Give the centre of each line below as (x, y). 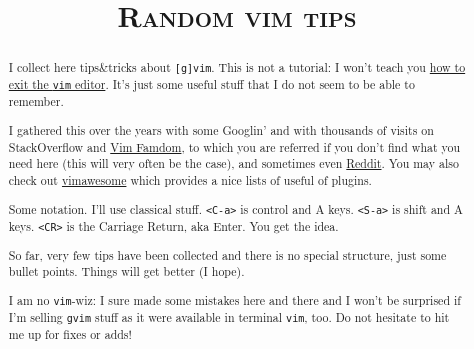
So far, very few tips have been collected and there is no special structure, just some (227, 254)
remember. (36, 101)
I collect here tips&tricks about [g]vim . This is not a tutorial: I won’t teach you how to (237, 67)
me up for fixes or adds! (70, 334)
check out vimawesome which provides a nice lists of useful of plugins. (190, 179)
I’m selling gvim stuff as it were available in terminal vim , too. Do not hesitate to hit (229, 317)
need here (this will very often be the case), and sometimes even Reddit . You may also (233, 163)
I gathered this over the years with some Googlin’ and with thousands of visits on (221, 130)
